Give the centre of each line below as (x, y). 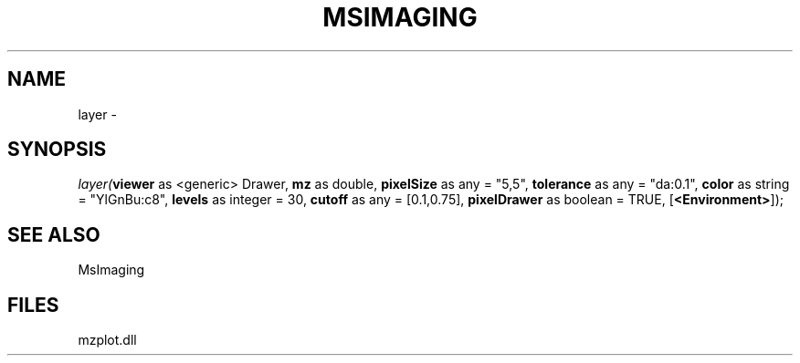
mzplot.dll (107, 340)
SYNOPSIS (57, 150)
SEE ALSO (54, 234)
